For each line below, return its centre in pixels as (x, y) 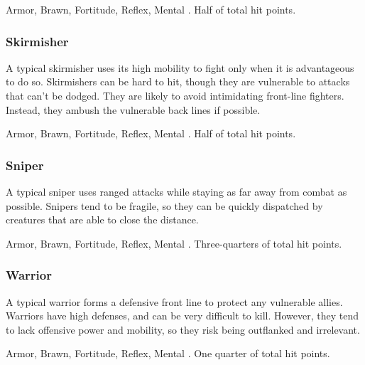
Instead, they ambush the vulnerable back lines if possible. (133, 109)
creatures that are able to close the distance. (102, 219)
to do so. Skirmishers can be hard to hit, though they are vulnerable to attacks (178, 81)
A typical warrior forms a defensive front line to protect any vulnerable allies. (174, 301)
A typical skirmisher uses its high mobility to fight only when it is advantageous (180, 67)
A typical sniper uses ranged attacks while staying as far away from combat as (176, 191)
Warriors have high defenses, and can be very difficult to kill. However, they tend (182, 316)
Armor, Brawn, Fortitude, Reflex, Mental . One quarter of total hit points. (168, 353)
